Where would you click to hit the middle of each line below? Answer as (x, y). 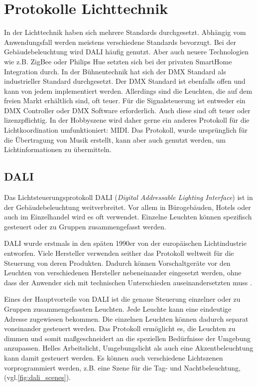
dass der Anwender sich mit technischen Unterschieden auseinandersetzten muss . (128, 282)
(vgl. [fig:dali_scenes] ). (37, 377)
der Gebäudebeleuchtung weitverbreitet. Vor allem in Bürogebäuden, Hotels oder (128, 207)
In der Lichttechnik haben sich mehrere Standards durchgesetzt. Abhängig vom (125, 32)
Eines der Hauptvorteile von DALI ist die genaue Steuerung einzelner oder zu (122, 299)
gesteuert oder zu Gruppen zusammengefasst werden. (85, 226)
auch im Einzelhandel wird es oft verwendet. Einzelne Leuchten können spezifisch (128, 217)
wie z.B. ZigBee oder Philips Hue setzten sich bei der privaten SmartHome (118, 61)
